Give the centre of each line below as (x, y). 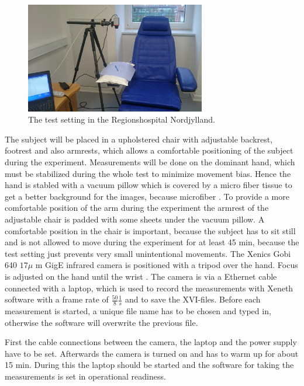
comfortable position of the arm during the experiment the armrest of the (137, 208)
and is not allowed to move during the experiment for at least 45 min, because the (152, 242)
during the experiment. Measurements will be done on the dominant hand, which (150, 161)
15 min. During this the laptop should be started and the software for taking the (149, 365)
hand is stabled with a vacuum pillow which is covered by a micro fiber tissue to (148, 185)
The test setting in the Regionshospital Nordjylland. (122, 119)
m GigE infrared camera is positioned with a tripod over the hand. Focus (167, 265)
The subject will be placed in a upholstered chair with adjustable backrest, (139, 139)
